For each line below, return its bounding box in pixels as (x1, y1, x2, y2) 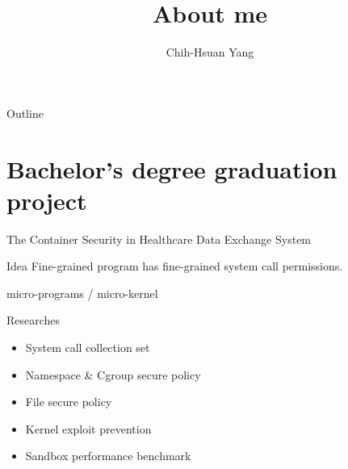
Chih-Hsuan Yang (166, 44, 254, 61)
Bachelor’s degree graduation (6, 152, 338, 185)
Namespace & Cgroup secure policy (25, 366, 201, 383)
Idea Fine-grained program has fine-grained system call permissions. (6, 258, 343, 274)
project (6, 183, 87, 216)
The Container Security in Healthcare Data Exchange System (6, 230, 312, 247)
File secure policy (25, 393, 112, 410)
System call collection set (25, 339, 150, 355)
